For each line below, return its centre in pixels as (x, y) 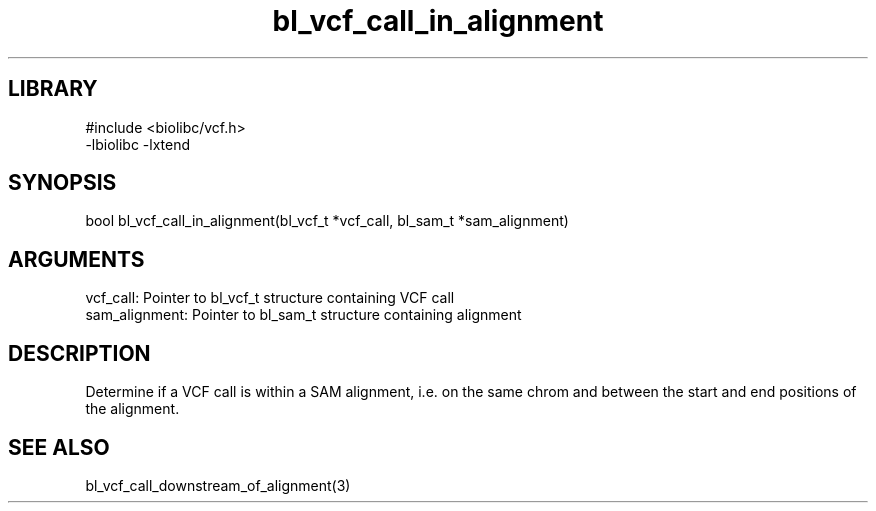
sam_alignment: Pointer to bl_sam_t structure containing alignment (303, 315)
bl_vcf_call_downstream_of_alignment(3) (218, 485)
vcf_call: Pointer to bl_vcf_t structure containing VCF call (270, 298)
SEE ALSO (59, 447)
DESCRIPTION (79, 353)
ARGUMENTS (76, 259)
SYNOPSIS (62, 183)
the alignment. (132, 409)
